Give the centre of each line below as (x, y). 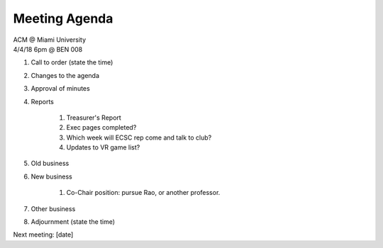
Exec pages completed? (101, 128)
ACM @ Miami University (50, 40)
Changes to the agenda (65, 75)
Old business (50, 164)
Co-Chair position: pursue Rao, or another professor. (143, 193)
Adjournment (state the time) (73, 222)
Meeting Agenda (63, 18)
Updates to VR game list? (103, 147)
